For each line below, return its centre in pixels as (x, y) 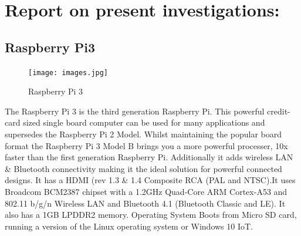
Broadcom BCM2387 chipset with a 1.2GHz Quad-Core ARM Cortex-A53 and (146, 191)
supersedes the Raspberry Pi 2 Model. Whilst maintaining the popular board (143, 134)
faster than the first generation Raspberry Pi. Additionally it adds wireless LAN (149, 157)
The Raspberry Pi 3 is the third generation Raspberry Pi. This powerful (135, 111)
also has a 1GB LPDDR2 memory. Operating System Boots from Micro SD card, (151, 215)
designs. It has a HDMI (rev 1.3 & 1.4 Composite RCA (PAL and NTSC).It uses (150, 180)
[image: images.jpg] (68, 73)
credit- (279, 111)
